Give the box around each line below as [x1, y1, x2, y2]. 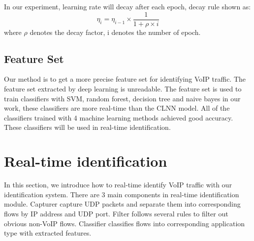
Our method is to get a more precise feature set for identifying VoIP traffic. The [4, 74, 246, 84]
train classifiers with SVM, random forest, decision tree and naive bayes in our [4, 93, 241, 103]
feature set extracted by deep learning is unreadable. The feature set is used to [4, 84, 242, 94]
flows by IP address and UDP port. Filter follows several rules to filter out [4, 208, 228, 218]
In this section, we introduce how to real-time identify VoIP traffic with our [4, 180, 232, 190]
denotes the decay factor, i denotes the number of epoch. [30, 27, 201, 37]
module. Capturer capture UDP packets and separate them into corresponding [4, 199, 241, 209]
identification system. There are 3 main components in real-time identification [4, 189, 239, 199]
